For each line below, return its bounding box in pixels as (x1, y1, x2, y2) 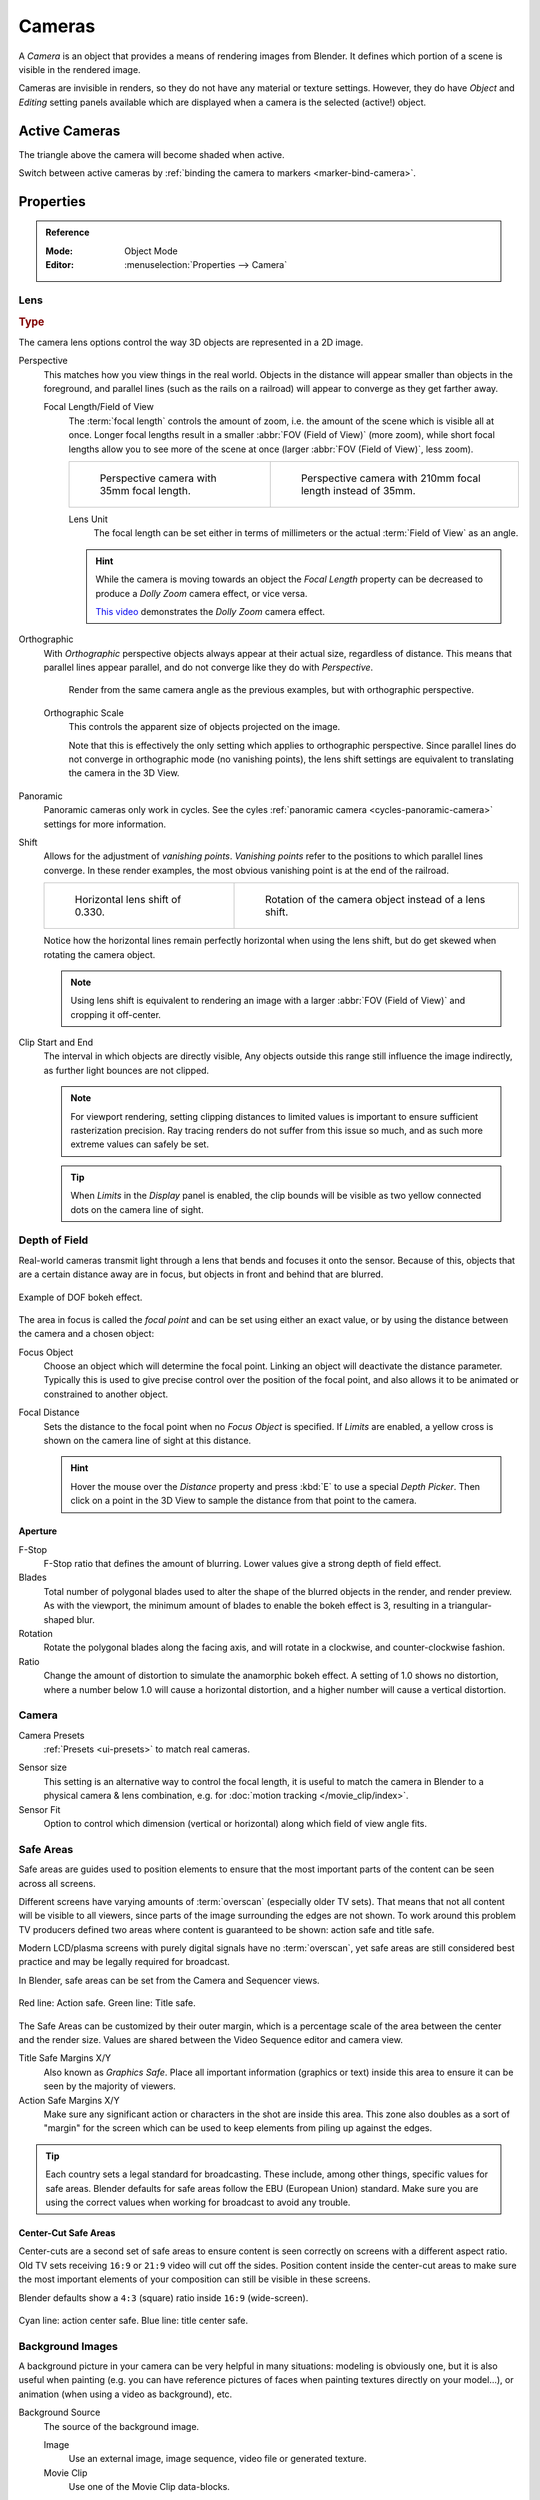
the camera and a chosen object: (18, 1328, 155, 1340)
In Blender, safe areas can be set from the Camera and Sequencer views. (18, 1974, 320, 1986)
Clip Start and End (18, 1036, 94, 1049)
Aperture (18, 1525, 58, 1537)
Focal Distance (18, 1406, 80, 1419)
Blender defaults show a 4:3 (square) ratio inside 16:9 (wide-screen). (18, 2291, 309, 2304)
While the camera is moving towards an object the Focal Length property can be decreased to (95, 573, 484, 585)
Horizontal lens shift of (74, 893, 182, 907)
